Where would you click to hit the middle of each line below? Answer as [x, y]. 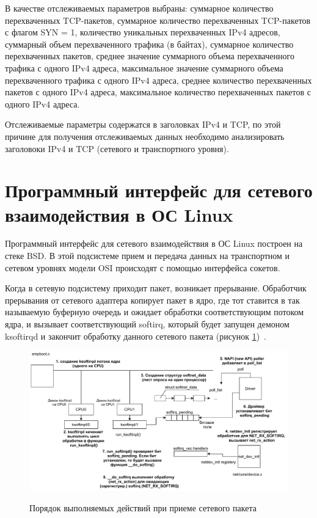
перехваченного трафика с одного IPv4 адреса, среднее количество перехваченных [158, 80]
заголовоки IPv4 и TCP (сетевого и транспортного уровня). [117, 148]
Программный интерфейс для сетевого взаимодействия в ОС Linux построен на [154, 243]
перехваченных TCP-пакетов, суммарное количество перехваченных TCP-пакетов [158, 20]
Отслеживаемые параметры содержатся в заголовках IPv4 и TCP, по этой [143, 124]
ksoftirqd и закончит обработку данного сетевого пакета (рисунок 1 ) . [136, 336]
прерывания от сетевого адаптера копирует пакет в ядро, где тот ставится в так [152, 300]
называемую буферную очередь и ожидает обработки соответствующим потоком [155, 312]
